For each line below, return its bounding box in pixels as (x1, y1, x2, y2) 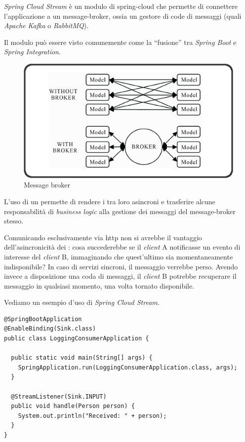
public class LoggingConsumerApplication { (4, 335, 149, 342)
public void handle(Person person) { (11, 403, 135, 410)
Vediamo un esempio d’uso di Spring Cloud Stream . (4, 297, 160, 307)
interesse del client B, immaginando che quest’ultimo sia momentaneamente (4, 251, 233, 261)
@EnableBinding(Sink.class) (4, 325, 96, 332)
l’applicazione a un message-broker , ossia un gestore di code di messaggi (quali (4, 10, 242, 21)
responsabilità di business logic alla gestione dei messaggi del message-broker (4, 206, 236, 216)
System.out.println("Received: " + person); (18, 412, 167, 419)
